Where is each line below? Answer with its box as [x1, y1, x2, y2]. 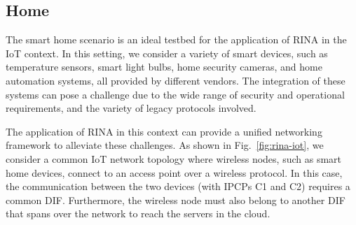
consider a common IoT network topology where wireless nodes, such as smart [6, 151, 341, 166]
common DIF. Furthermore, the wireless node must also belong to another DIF [6, 192, 345, 207]
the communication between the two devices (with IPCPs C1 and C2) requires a [6, 179, 350, 194]
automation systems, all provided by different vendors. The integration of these [6, 73, 345, 87]
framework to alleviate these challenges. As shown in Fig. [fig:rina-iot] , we [6, 138, 324, 152]
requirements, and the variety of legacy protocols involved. [6, 101, 256, 115]
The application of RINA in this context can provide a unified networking [6, 124, 322, 138]
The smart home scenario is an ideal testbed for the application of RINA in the [6, 32, 347, 47]
